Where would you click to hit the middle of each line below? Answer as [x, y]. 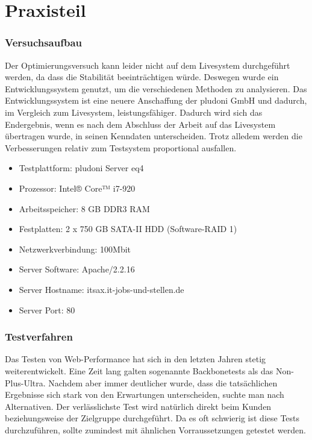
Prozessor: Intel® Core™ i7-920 [77, 188]
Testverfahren [39, 337]
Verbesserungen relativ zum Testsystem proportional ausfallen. [121, 147]
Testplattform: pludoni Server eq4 [81, 168]
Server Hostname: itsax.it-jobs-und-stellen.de [101, 289]
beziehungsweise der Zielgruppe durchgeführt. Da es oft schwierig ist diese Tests [152, 418]
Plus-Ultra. [25, 382]
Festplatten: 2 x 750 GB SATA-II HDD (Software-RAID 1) [128, 229]
